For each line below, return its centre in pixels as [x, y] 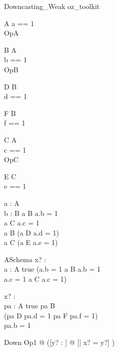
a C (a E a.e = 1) [31, 242]
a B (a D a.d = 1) [32, 232]
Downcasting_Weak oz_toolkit [52, 6]
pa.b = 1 [17, 325]
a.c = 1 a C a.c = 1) [35, 279]
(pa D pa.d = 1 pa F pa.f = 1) [51, 315]
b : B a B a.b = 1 [31, 213]
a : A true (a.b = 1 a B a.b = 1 [52, 269]
